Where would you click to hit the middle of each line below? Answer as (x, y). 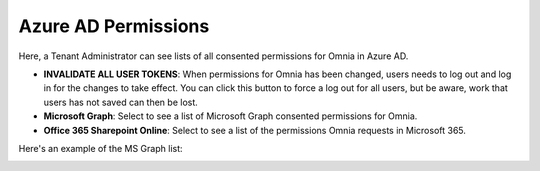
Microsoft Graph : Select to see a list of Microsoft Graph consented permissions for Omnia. (230, 116)
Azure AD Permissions (114, 26)
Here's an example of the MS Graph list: (101, 148)
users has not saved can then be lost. (121, 102)
